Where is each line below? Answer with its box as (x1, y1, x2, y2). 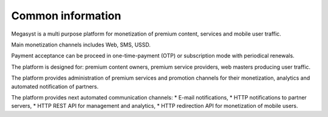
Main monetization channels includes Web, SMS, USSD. (11, 41, 151, 48)
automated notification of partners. (11, 83, 99, 90)
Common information (11, 9, 121, 22)
